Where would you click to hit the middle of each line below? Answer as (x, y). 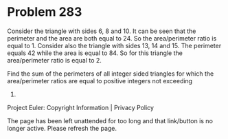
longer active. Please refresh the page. (62, 128)
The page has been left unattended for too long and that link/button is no (110, 120)
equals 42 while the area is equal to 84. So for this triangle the (95, 53)
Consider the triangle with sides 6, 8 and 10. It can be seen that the (102, 31)
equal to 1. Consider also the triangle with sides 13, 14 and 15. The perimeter (114, 45)
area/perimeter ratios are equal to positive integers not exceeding (100, 81)
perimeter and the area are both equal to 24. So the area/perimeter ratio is (112, 38)
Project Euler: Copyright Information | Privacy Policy (81, 107)
